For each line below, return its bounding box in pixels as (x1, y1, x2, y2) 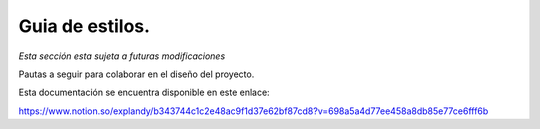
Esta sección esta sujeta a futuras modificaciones (18, 50, 226, 62)
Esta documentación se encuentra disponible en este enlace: (18, 86, 270, 99)
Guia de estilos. (18, 15, 150, 37)
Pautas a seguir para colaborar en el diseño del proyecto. (18, 68, 255, 80)
